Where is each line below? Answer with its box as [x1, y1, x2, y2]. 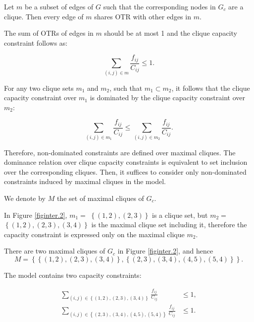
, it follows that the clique [171, 82, 250, 93]
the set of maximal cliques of [56, 193, 144, 203]
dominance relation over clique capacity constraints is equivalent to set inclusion [4, 157, 248, 167]
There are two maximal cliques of [4, 246, 105, 256]
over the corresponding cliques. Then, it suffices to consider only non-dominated [4, 166, 247, 177]
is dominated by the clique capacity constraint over [90, 92, 245, 103]
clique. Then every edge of [4, 11, 84, 21]
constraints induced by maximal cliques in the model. [4, 176, 166, 187]
